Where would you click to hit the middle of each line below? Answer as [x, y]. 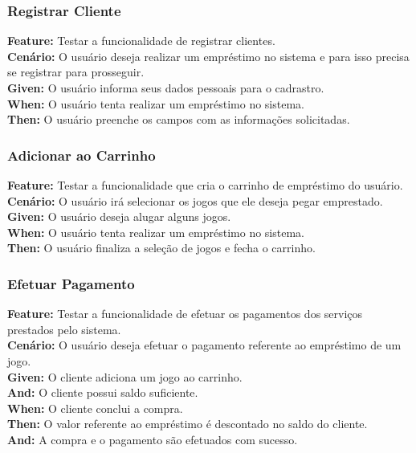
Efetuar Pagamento [71, 283]
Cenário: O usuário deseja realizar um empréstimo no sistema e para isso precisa [208, 56]
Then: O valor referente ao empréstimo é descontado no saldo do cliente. [188, 424]
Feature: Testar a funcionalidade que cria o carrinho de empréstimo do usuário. [205, 185]
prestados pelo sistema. [64, 329]
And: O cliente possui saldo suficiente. [103, 392]
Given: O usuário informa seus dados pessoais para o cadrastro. [166, 88]
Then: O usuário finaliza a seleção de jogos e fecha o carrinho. [161, 248]
